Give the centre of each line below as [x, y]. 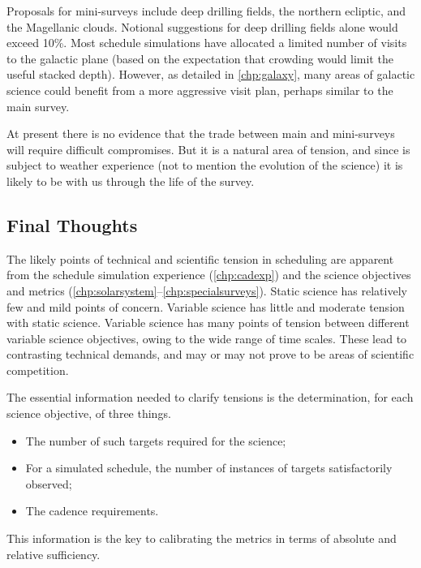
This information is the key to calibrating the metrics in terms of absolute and [202, 538]
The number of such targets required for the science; [156, 440]
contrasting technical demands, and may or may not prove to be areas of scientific [210, 354]
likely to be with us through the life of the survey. [131, 181]
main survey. [38, 106]
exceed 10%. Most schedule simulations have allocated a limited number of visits [207, 43]
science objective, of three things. [89, 413]
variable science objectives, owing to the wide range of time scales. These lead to [207, 338]
